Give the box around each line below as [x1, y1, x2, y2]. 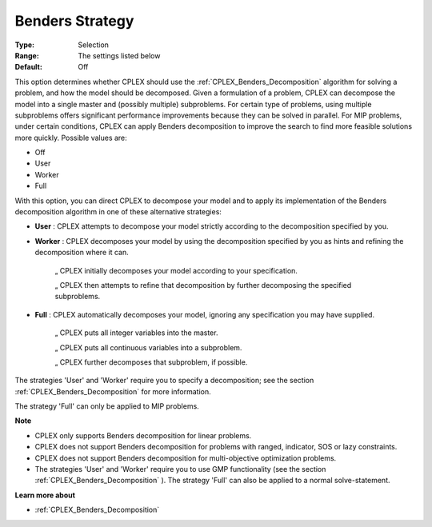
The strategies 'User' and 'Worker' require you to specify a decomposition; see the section [14, 376, 314, 385]
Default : [14, 62, 43, 72]
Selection [78, 40, 110, 50]
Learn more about [14, 490, 76, 500]
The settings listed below [78, 50, 161, 60]
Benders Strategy [14, 12, 134, 30]
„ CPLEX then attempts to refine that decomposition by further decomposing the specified [54, 280, 352, 289]
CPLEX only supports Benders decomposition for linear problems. [34, 430, 252, 440]
